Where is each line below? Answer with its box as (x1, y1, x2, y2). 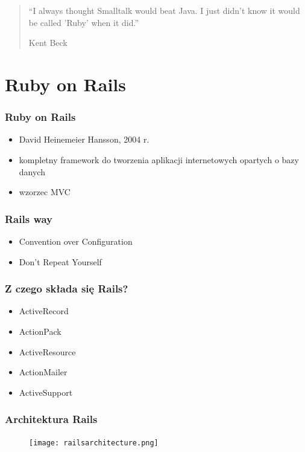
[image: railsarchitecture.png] (29, 438, 159, 447)
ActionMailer (19, 366, 68, 378)
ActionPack (19, 324, 61, 337)
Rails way (5, 211, 53, 226)
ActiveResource (19, 345, 76, 358)
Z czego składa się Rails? (5, 281, 128, 296)
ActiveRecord (19, 305, 69, 317)
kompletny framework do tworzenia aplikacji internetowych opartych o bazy (19, 153, 299, 166)
